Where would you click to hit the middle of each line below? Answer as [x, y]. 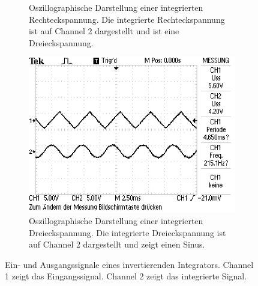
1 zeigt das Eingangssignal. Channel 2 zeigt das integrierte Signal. [126, 276]
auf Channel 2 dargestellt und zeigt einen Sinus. [117, 244]
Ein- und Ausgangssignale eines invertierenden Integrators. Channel [129, 264]
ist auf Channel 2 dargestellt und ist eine [104, 31]
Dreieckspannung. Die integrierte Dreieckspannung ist [127, 232]
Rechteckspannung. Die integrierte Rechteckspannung [127, 19]
